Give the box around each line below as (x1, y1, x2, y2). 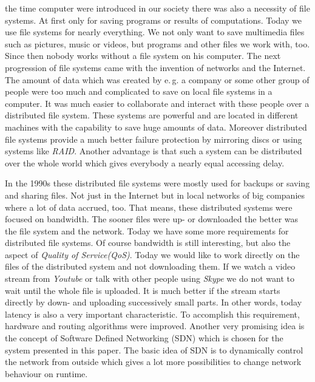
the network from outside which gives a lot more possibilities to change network (5, 355, 302, 368)
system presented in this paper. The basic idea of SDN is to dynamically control (5, 343, 303, 356)
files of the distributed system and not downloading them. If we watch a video (5, 260, 296, 273)
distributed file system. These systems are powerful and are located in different (5, 109, 299, 121)
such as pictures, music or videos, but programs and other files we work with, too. (5, 37, 310, 50)
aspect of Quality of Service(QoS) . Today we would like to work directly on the (5, 248, 300, 261)
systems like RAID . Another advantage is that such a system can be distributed (5, 145, 302, 157)
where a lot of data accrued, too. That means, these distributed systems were (5, 200, 293, 213)
